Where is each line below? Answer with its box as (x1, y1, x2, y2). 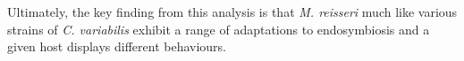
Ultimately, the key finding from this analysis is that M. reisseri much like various (7, 3, 458, 20)
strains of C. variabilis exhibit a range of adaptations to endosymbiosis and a (7, 19, 430, 38)
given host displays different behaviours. (7, 37, 227, 56)
